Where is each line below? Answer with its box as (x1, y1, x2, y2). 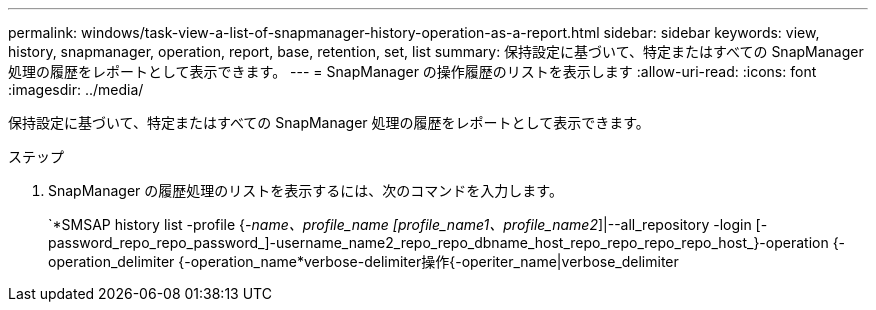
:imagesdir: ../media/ (8, 81, 144, 98)
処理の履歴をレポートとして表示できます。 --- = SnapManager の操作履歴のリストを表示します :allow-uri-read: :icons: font (8, 63, 817, 80)
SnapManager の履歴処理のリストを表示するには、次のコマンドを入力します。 (48, 182, 563, 199)
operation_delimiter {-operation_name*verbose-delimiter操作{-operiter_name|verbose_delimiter (48, 253, 679, 270)
